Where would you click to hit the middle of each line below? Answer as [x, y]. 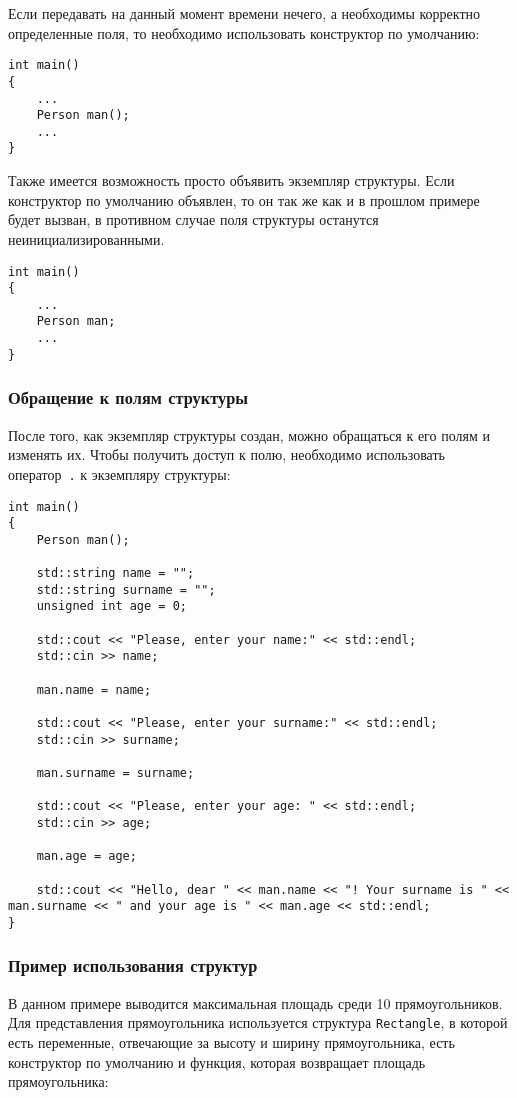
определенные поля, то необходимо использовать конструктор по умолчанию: [244, 32]
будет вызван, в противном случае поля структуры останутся [193, 219]
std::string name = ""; [115, 573]
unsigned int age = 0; [111, 606]
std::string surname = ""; [126, 589]
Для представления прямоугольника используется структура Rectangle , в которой [258, 1022]
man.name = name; [94, 689]
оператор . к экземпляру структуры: [119, 473]
